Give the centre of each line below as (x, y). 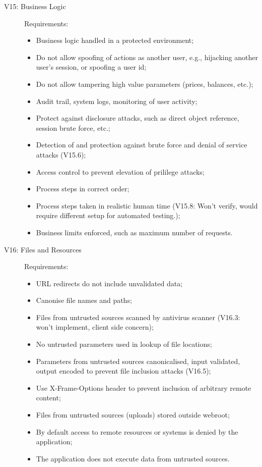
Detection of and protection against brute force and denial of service (142, 145)
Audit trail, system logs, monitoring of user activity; (117, 101)
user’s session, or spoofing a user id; (91, 67)
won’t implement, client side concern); (95, 327)
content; (48, 398)
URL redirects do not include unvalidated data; (109, 283)
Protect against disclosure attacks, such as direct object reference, (138, 118)
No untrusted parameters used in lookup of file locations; (124, 344)
